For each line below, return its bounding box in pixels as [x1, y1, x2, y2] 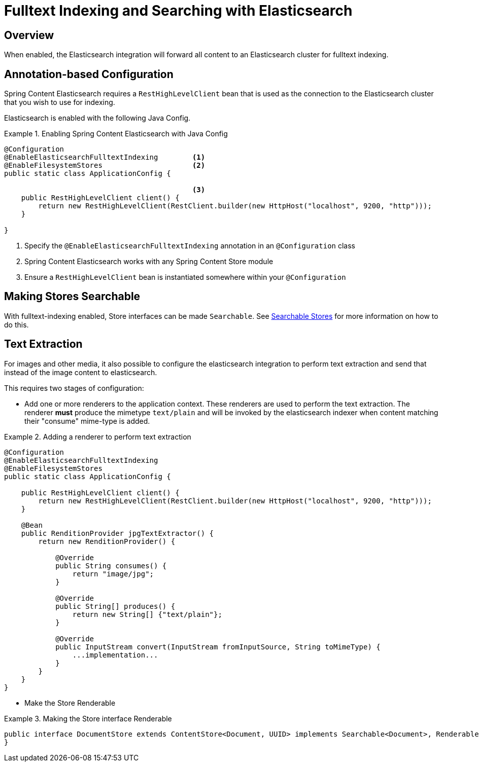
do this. [4, 320, 29, 329]
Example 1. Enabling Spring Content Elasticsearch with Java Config [4, 129, 228, 138]
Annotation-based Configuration [4, 67, 174, 81]
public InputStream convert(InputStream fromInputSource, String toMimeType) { [55, 642, 381, 651]
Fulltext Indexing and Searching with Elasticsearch [4, 2, 353, 19]
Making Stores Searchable [4, 290, 141, 303]
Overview [4, 28, 54, 42]
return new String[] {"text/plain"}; [72, 610, 222, 618]
